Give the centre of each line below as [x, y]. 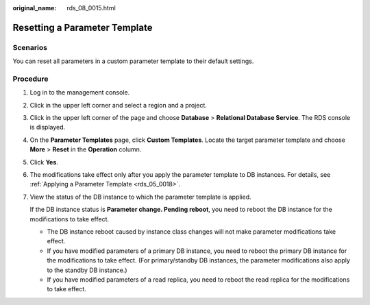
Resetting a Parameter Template [83, 27]
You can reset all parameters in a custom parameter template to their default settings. [133, 61]
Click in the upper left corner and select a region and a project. [118, 105]
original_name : [35, 8]
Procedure [30, 79]
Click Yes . [44, 162]
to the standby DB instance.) [87, 270]
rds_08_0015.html [91, 8]
